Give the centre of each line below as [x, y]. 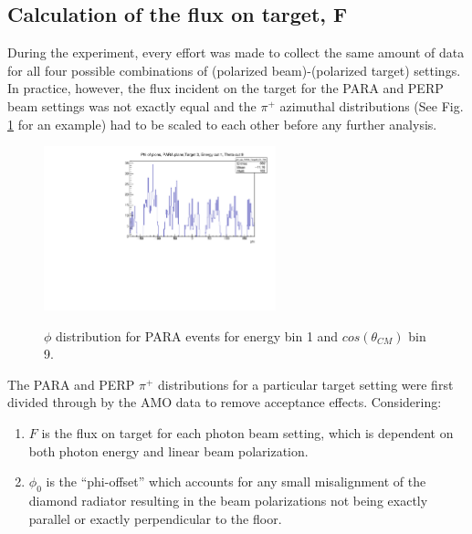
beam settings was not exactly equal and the [132, 105]
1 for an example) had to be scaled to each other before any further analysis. [222, 124]
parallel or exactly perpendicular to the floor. [155, 518]
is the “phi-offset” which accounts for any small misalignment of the [236, 482]
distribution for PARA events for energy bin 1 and [197, 335]
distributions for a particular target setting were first [305, 384]
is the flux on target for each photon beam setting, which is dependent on [247, 432]
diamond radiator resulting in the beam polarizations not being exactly [228, 500]
